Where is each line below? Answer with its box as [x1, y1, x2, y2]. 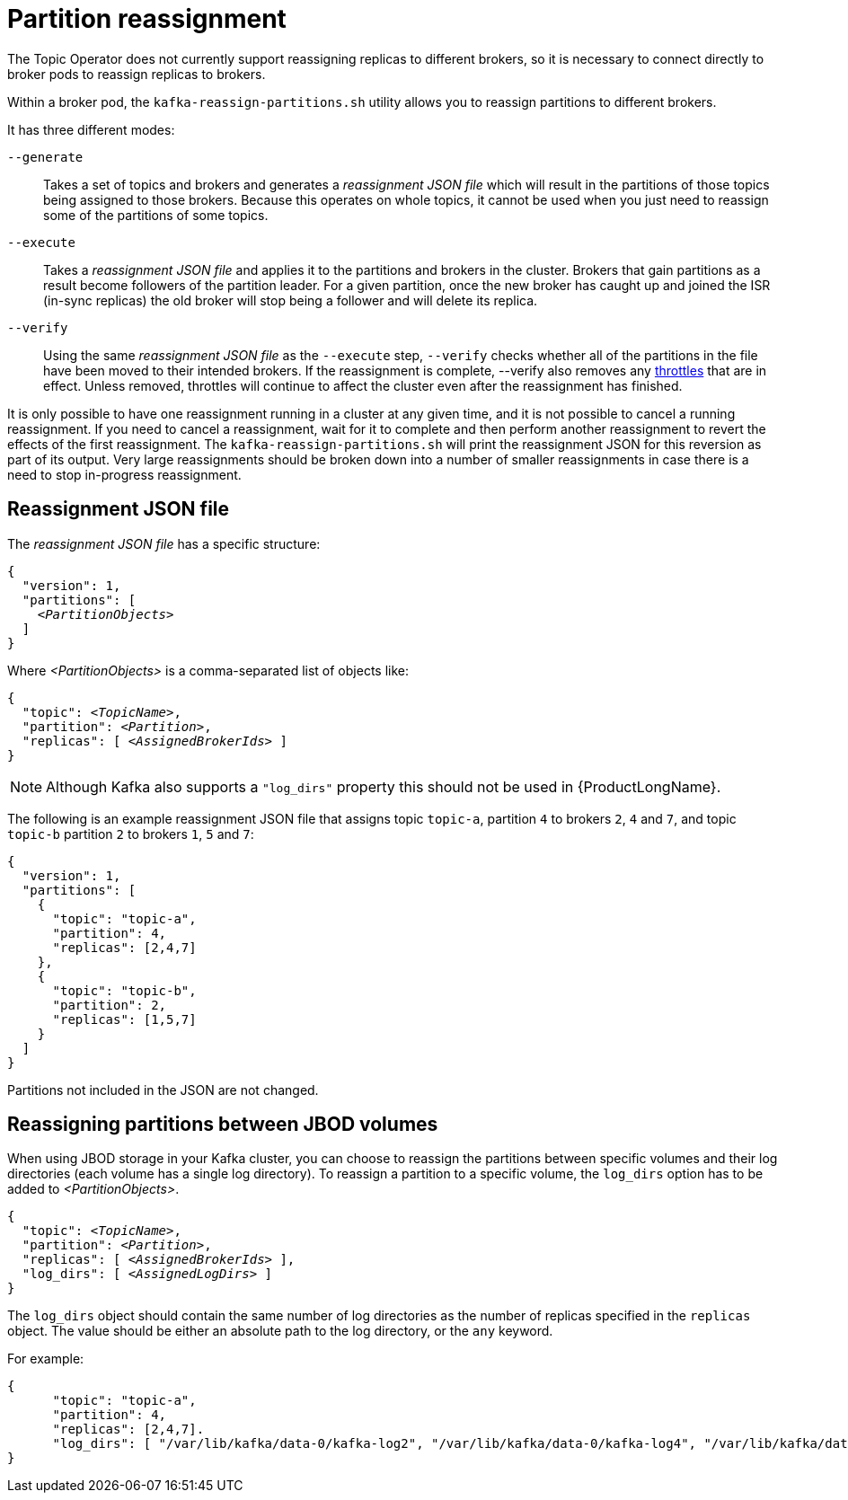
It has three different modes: [7, 121, 175, 137]
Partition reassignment [7, 4, 287, 34]
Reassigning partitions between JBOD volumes [7, 1113, 438, 1136]
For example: [7, 1351, 84, 1367]
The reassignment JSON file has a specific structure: [7, 535, 321, 551]
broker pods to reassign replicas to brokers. [7, 66, 266, 82]
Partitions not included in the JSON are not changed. [7, 1081, 319, 1098]
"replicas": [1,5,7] [52, 1011, 197, 1027]
